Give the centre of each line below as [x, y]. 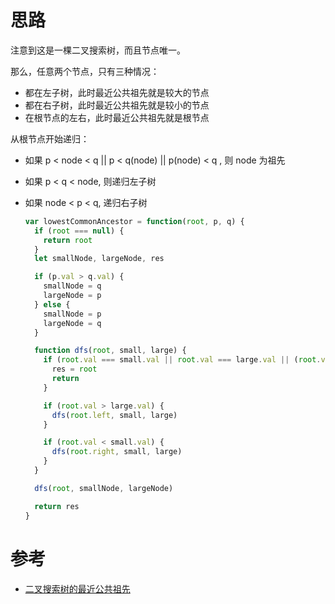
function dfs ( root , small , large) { [110, 351]
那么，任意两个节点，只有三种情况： [85, 71]
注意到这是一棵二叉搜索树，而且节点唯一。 [98, 50]
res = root [74, 369]
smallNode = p [72, 314]
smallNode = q [72, 286]
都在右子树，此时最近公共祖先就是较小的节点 [117, 105]
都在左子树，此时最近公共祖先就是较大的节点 [117, 92]
